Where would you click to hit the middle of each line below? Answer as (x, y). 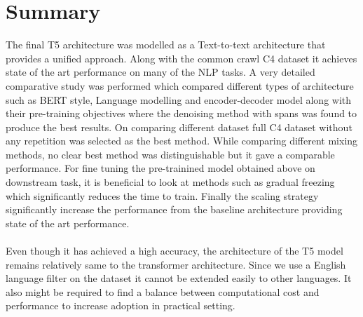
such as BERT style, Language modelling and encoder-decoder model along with (179, 99)
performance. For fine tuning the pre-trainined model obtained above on (160, 168)
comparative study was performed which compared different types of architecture (180, 85)
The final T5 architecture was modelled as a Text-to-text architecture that (166, 45)
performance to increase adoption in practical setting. (121, 305)
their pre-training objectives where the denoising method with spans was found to (181, 113)
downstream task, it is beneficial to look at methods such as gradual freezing (170, 182)
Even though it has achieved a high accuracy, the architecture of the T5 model (174, 251)
